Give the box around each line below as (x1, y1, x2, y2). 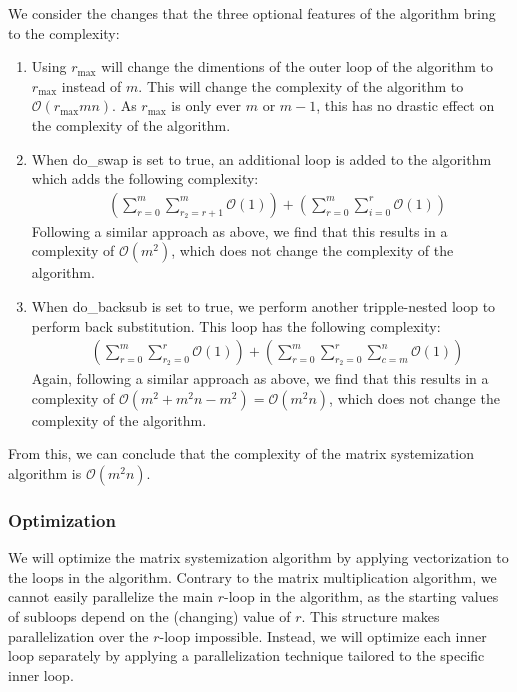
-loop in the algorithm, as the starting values (224, 586, 499, 607)
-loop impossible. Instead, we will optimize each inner (159, 625, 487, 646)
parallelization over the (8, 625, 149, 646)
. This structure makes (301, 605, 440, 626)
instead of (61, 75, 122, 96)
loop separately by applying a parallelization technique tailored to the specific (8, 645, 485, 666)
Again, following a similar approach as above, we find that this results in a (31, 368, 489, 389)
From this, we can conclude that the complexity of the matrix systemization (8, 443, 474, 464)
